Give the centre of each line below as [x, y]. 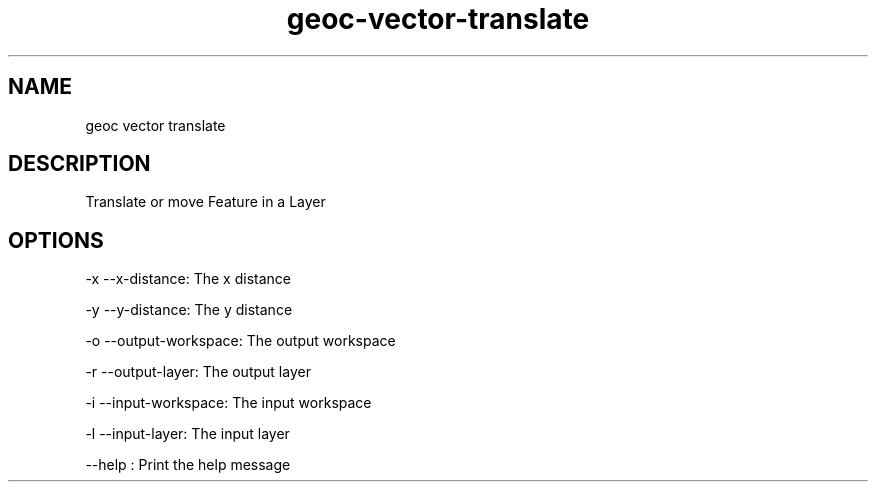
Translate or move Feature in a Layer [205, 202]
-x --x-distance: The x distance [188, 279]
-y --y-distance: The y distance [189, 310]
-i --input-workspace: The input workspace [228, 403]
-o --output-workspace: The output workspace [240, 341]
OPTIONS [56, 240]
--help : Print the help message [188, 465]
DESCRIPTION [79, 164]
